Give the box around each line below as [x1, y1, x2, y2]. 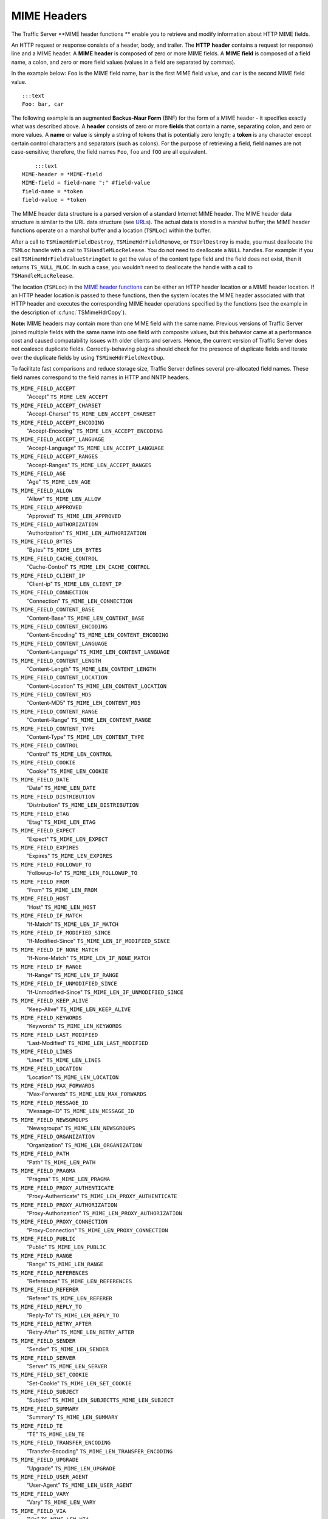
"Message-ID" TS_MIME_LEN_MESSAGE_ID [26, 1108, 134, 1115]
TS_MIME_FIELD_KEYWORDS [11, 1014, 82, 1021]
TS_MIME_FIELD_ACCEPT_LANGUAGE [11, 436, 104, 443]
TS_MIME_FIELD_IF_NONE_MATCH [11, 946, 98, 953]
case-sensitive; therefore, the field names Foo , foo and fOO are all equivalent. [11, 148, 208, 156]
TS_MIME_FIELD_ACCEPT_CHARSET [11, 402, 101, 409]
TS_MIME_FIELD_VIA [11, 1507, 66, 1514]
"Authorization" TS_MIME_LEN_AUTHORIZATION [26, 529, 146, 537]
